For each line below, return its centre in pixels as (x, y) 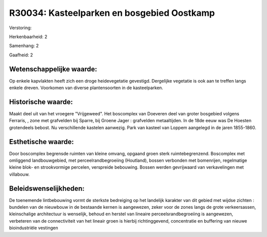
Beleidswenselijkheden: (47, 188)
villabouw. (19, 174)
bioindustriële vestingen (34, 228)
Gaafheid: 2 (21, 55)
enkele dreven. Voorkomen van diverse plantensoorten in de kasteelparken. (86, 88)
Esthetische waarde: (42, 142)
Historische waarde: (41, 102)
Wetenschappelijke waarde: (53, 69)
